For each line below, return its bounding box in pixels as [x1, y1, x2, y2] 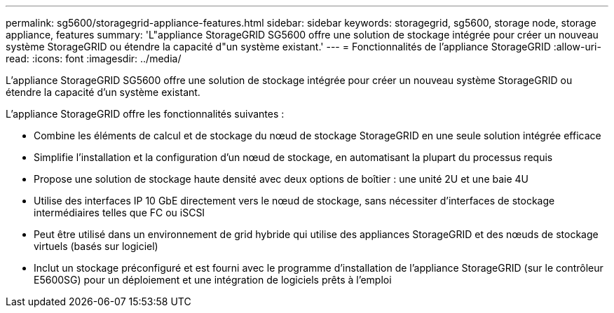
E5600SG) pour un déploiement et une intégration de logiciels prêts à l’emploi [34, 274, 392, 286]
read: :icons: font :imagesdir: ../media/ [6, 53, 182, 64]
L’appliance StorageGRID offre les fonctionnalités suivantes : [6, 108, 285, 120]
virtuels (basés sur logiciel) [34, 240, 158, 252]
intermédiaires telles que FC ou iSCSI [34, 207, 205, 218]
